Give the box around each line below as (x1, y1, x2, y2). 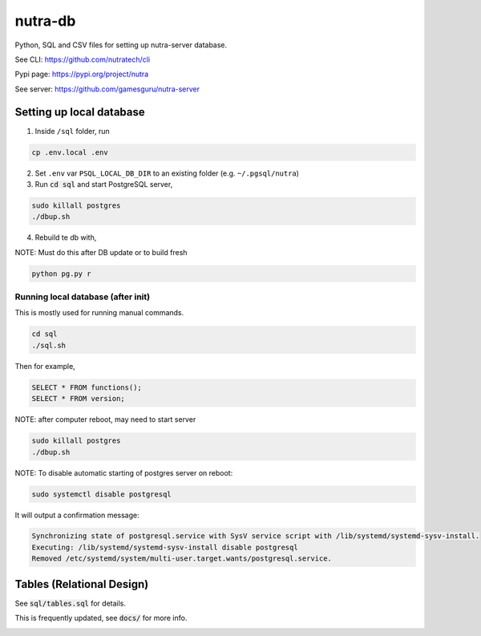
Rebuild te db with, (34, 233, 97, 242)
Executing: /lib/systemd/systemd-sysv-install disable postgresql (31, 542, 298, 552)
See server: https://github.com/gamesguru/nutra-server (14, 84, 200, 94)
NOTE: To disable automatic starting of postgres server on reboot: (14, 468, 233, 477)
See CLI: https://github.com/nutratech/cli (14, 55, 151, 64)
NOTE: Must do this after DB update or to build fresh (14, 247, 188, 257)
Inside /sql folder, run (34, 126, 110, 136)
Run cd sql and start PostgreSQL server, (34, 179, 173, 188)
